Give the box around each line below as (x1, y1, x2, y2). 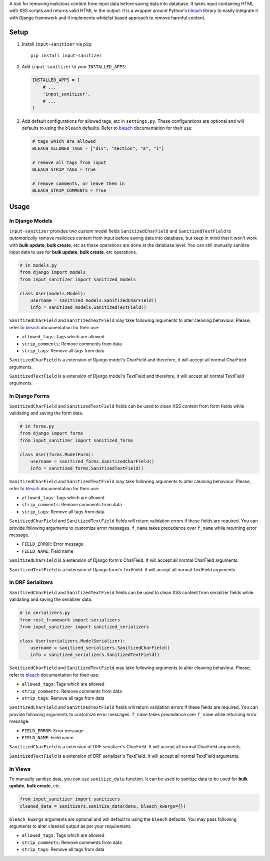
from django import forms (19, 430, 83, 436)
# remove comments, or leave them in (32, 180, 125, 186)
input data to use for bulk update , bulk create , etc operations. (9, 249, 137, 255)
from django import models (19, 270, 86, 275)
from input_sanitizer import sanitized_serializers (19, 624, 149, 629)
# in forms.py (19, 423, 54, 429)
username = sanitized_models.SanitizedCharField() (30, 297, 157, 303)
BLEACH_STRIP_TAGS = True (32, 166, 96, 172)
